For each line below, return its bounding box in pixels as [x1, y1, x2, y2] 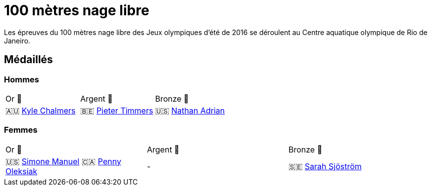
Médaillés [4, 53, 53, 66]
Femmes [4, 125, 38, 135]
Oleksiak [5, 166, 38, 176]
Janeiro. [4, 36, 31, 45]
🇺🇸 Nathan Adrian [155, 105, 225, 115]
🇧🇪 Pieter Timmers [80, 105, 153, 115]
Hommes [4, 74, 40, 84]
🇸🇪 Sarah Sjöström [288, 161, 362, 171]
